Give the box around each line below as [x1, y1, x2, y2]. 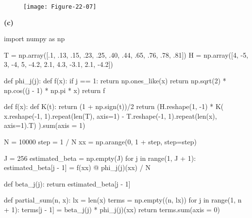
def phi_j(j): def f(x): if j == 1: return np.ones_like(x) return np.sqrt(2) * [4, 76, 226, 86]
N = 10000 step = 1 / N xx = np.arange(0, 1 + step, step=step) [4, 137, 197, 146]
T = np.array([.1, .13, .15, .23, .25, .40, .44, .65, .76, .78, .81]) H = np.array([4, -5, [4, 49, 249, 60]
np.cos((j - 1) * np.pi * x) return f [4, 85, 105, 95]
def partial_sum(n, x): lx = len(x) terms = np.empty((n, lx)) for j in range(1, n [4, 195, 242, 205]
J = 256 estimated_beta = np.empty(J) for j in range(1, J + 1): [4, 153, 196, 163]
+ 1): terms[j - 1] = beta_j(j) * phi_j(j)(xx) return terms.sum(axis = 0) [4, 204, 220, 214]
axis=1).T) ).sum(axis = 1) [4, 120, 85, 130]
